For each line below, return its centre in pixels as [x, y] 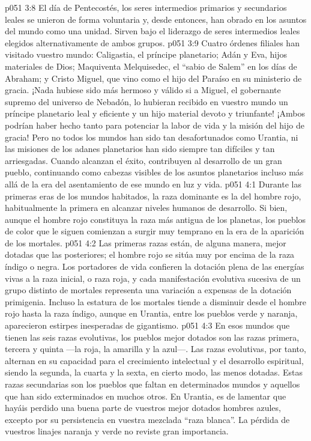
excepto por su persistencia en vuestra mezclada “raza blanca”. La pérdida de [147, 419]
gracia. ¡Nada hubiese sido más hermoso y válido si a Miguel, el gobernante [143, 90]
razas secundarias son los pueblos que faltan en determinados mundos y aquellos [152, 384]
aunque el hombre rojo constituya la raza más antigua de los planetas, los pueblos [155, 219]
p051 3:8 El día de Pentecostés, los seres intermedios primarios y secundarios [146, 7]
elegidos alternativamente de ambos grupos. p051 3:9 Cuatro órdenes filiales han [152, 42]
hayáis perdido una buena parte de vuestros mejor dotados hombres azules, [143, 408]
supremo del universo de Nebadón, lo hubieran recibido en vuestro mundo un [146, 101]
